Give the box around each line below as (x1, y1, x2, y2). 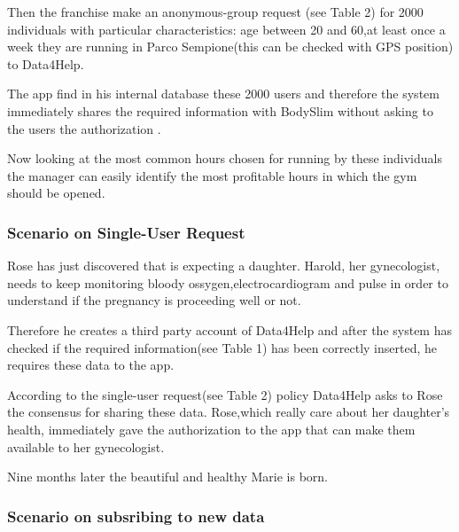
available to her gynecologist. (7, 437, 165, 456)
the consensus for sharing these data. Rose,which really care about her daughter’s (7, 403, 450, 421)
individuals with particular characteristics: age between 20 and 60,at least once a (7, 20, 446, 38)
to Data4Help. (7, 54, 84, 73)
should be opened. (7, 184, 105, 202)
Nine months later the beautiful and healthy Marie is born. (7, 467, 328, 486)
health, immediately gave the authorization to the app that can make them (7, 419, 416, 438)
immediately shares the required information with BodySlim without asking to (7, 101, 433, 120)
